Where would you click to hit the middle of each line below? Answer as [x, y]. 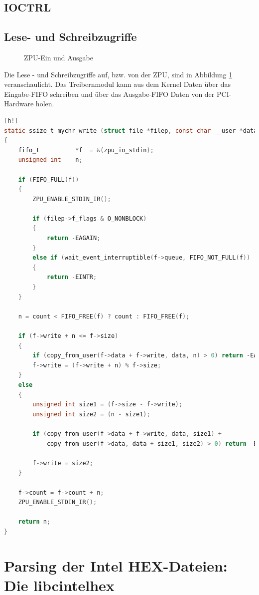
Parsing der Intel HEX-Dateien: [116, 565]
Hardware [19, 104]
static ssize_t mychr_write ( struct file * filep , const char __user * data [131, 131]
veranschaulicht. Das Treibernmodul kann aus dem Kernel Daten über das [118, 84]
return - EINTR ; [72, 277]
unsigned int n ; [50, 160]
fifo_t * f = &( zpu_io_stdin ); [86, 150]
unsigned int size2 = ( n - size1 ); [91, 414]
